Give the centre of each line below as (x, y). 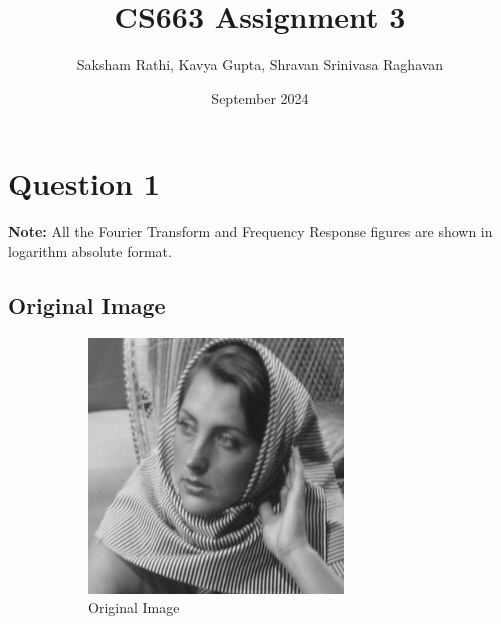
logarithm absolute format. (90, 250)
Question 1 (84, 183)
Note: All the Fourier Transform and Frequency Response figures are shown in (250, 231)
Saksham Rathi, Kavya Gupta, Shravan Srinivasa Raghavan (260, 64)
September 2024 (260, 97)
